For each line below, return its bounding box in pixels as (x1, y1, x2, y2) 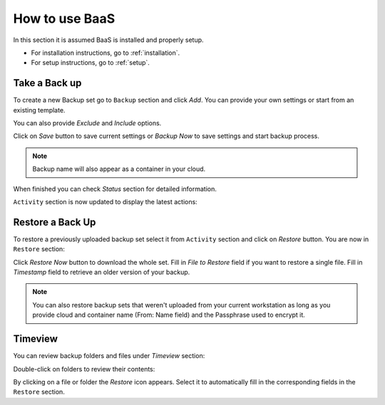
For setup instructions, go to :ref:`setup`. (31, 58, 150, 67)
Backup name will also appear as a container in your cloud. (32, 164, 206, 174)
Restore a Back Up (13, 216, 96, 228)
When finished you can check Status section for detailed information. (13, 184, 217, 193)
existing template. (13, 105, 66, 114)
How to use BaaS (13, 11, 115, 26)
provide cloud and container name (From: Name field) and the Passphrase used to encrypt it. (32, 310, 306, 320)
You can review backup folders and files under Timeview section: (13, 352, 205, 360)
